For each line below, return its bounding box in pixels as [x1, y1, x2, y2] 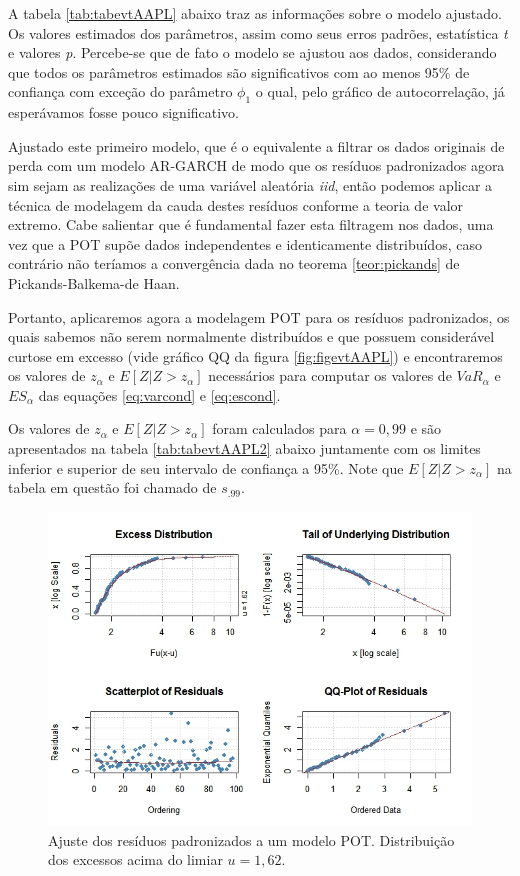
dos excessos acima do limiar [48, 849, 223, 870]
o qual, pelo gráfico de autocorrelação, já [255, 81, 505, 102]
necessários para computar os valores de [208, 365, 452, 386]
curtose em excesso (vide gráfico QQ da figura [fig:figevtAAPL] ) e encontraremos [8, 345, 503, 366]
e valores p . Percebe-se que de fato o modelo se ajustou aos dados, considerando [8, 42, 497, 63]
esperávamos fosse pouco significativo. [8, 102, 240, 123]
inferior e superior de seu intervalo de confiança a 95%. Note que [8, 457, 404, 478]
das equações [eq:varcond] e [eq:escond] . [38, 384, 281, 405]
